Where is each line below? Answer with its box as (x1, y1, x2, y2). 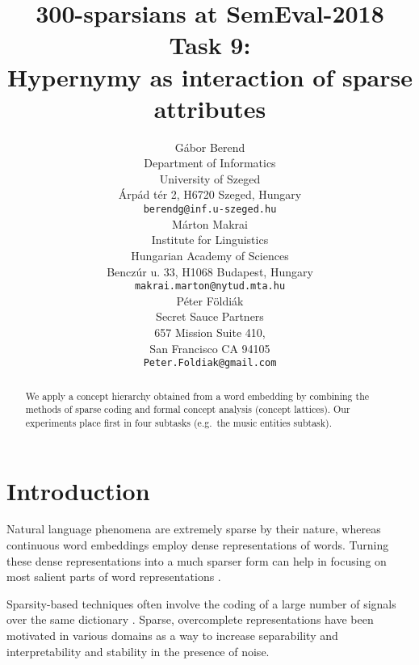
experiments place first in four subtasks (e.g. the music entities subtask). (25, 415, 332, 429)
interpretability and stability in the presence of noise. (6, 642, 270, 659)
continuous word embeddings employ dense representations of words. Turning (6, 537, 389, 553)
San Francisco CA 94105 (149, 339, 270, 356)
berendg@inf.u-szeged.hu (143, 204, 277, 216)
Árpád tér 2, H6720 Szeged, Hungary (118, 186, 302, 203)
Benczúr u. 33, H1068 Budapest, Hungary (107, 263, 313, 280)
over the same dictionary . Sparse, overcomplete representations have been (6, 611, 374, 628)
